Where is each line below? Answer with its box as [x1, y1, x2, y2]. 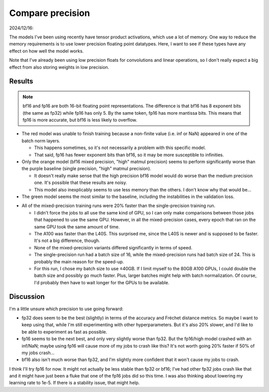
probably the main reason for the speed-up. [34, 258, 124, 264]
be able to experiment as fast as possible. [21, 329, 108, 335]
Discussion [9, 292, 45, 301]
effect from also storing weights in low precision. [9, 64, 110, 70]
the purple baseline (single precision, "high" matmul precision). [21, 166, 151, 172]
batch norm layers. [21, 138, 61, 144]
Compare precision [9, 7, 90, 18]
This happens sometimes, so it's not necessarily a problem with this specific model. [34, 145, 206, 151]
